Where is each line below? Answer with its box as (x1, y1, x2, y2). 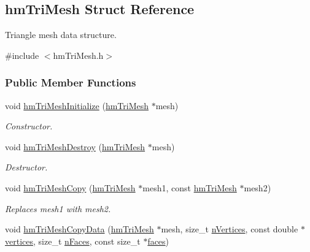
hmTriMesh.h (53, 48, 104, 61)
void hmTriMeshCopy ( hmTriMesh (5, 181, 136, 194)
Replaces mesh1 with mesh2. (5, 202, 111, 215)
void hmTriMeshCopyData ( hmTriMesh (5, 223, 154, 235)
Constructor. (5, 120, 53, 132)
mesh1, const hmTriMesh (142, 181, 237, 194)
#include (5, 48, 39, 61)
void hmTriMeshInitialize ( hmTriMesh (5, 99, 149, 112)
